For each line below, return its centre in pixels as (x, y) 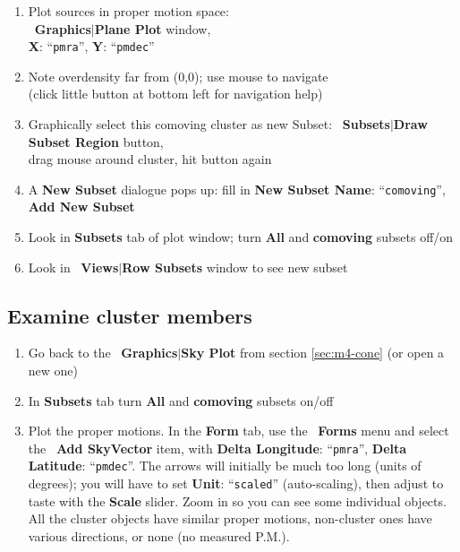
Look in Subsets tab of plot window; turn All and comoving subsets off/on (241, 237)
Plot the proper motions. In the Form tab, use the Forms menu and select (239, 431)
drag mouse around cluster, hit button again (150, 159)
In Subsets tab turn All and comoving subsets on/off (181, 400)
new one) (53, 371)
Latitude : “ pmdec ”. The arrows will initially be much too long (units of (225, 466)
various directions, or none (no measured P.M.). (159, 535)
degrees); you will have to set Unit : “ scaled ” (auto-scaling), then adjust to (236, 483)
